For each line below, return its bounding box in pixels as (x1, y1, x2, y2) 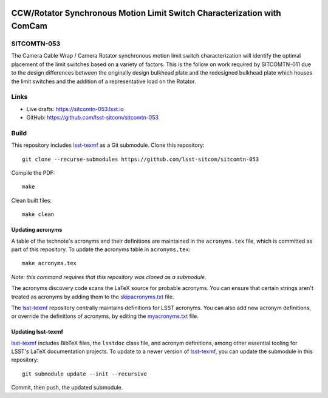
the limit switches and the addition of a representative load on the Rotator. (11, 78, 197, 85)
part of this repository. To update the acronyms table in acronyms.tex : (11, 246, 191, 253)
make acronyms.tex (22, 260, 77, 267)
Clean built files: (11, 197, 52, 204)
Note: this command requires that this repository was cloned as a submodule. (11, 273, 207, 280)
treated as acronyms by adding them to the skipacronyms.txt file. (11, 293, 174, 300)
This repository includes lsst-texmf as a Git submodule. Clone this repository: (11, 141, 205, 149)
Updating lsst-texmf (11, 328, 64, 336)
